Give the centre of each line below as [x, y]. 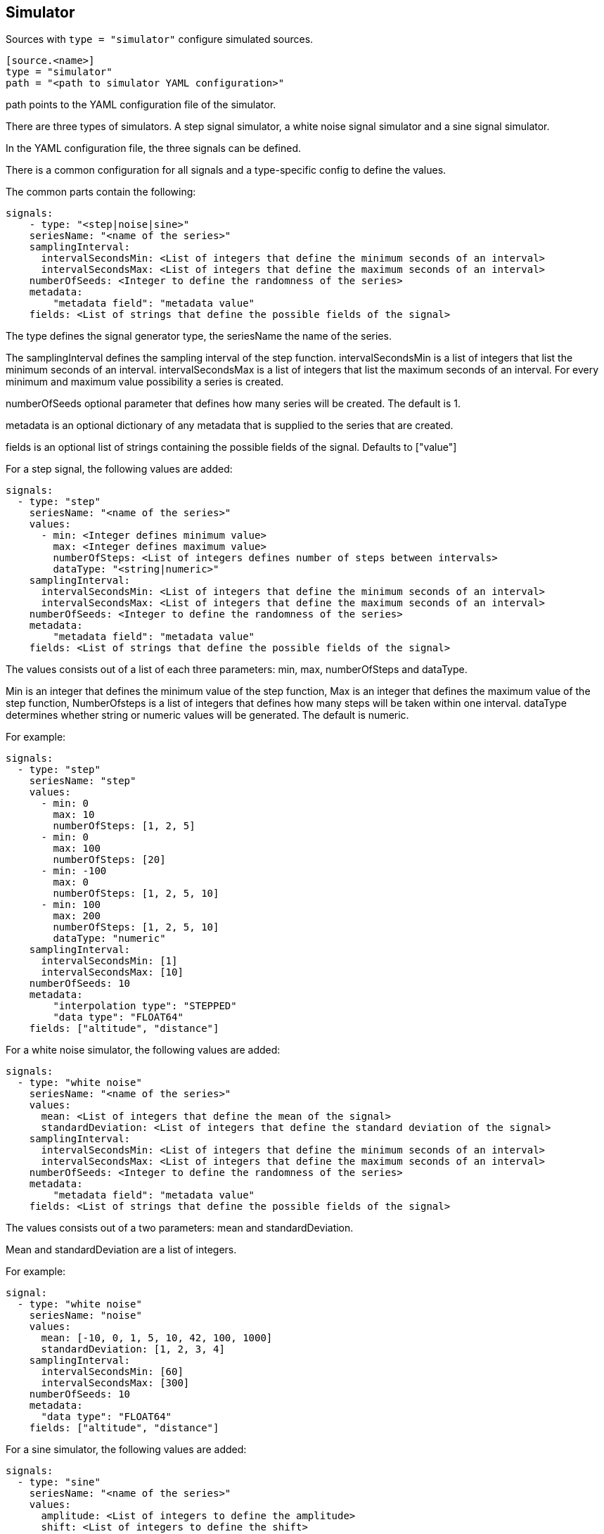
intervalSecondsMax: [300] [115, 1383]
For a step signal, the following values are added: [119, 469]
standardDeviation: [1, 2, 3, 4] [133, 1349]
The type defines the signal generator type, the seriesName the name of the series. [199, 336]
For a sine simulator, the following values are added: [126, 1450]
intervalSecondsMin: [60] [112, 1372]
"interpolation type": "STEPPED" [145, 1006]
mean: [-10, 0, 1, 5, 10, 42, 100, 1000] [157, 1338]
